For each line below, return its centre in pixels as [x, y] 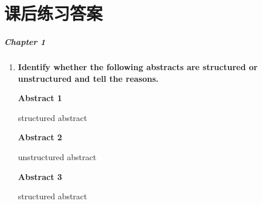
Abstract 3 [40, 176]
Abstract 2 [40, 137]
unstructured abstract [57, 156]
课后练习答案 [54, 13]
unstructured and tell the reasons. [88, 78]
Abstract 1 [40, 98]
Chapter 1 [25, 41]
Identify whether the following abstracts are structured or [138, 66]
